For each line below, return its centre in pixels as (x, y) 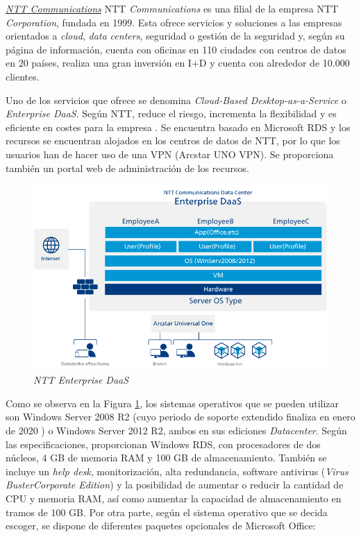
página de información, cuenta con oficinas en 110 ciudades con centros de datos (176, 49)
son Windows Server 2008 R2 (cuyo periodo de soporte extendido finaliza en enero (180, 417)
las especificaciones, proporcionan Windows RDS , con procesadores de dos (163, 444)
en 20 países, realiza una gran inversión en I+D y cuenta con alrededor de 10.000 (178, 63)
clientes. (23, 76)
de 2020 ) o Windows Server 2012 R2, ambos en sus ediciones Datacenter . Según (176, 431)
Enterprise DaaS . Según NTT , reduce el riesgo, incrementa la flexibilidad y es (171, 113)
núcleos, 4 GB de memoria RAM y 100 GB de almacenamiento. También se (166, 458)
